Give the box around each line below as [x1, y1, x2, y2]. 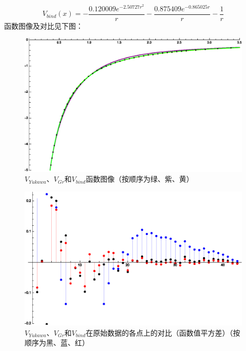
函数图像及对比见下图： [4, 20, 83, 31]
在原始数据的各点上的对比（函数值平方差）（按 [86, 327, 240, 338]
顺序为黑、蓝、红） [25, 337, 89, 348]
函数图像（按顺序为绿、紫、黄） [86, 173, 194, 184]
